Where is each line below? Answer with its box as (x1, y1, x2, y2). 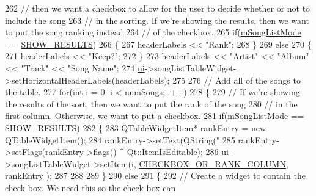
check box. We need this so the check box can (5, 181, 176, 194)
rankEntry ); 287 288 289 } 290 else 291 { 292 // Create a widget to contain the (5, 169, 306, 182)
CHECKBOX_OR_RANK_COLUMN (139, 157, 286, 170)
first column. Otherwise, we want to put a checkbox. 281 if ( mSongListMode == (5, 109, 304, 122)
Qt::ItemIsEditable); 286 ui (127, 145, 229, 158)
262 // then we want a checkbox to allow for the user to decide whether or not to (5, 2, 310, 14)
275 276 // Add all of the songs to (172, 73, 301, 86)
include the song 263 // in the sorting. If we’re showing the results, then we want (5, 13, 309, 26)
